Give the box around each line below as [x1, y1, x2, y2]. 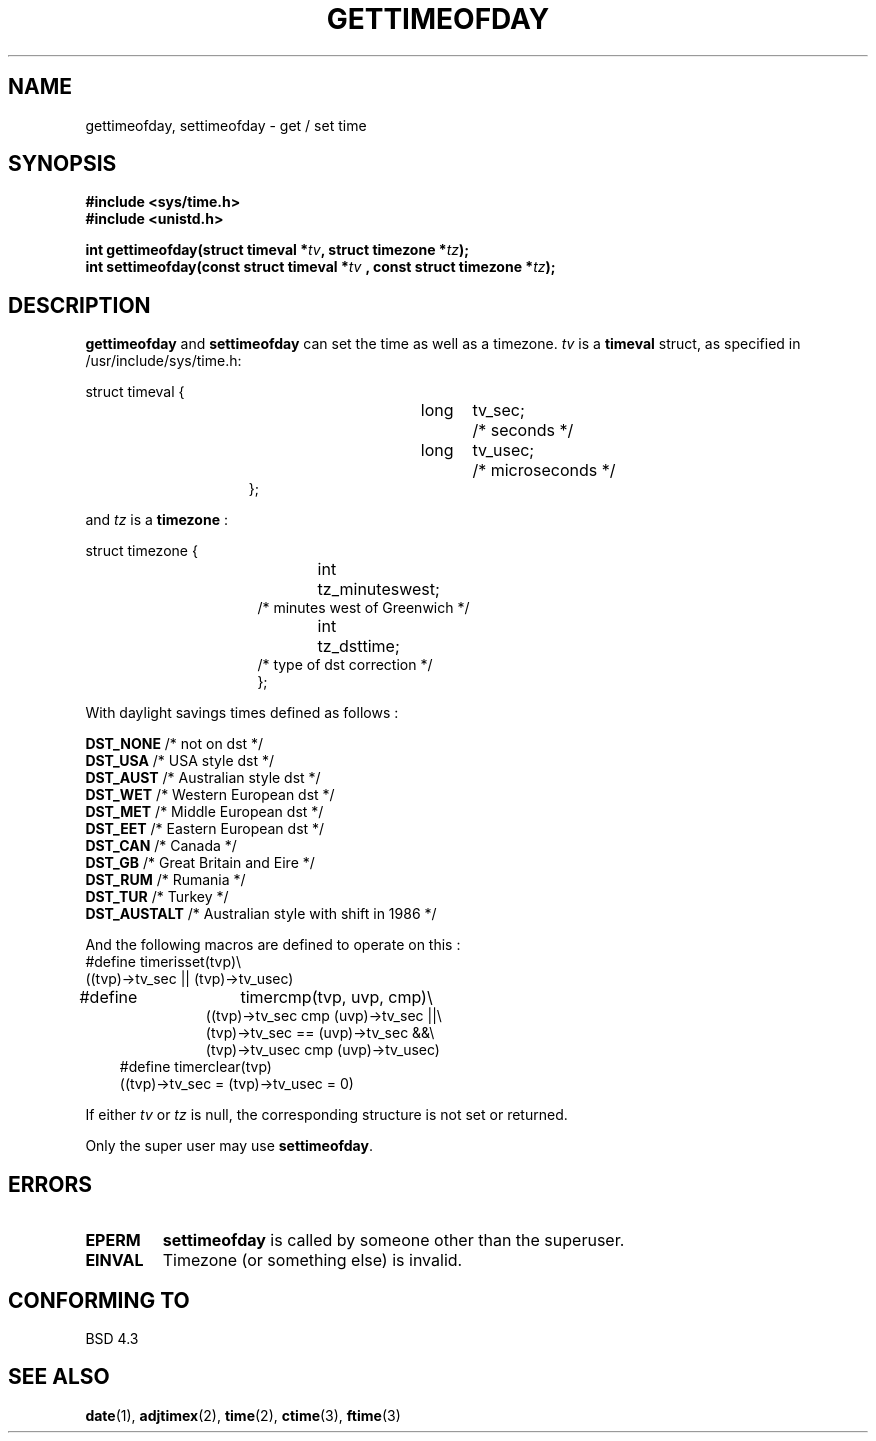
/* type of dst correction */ [257, 656, 433, 674]
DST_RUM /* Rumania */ [85, 871, 246, 889]
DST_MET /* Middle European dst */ [85, 803, 324, 821]
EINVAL [85, 1250, 144, 1271]
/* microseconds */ [472, 460, 616, 481]
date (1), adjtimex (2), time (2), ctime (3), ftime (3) [85, 1406, 401, 1424]
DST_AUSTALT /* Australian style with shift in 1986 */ [85, 905, 437, 923]
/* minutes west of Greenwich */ [257, 599, 470, 617]
